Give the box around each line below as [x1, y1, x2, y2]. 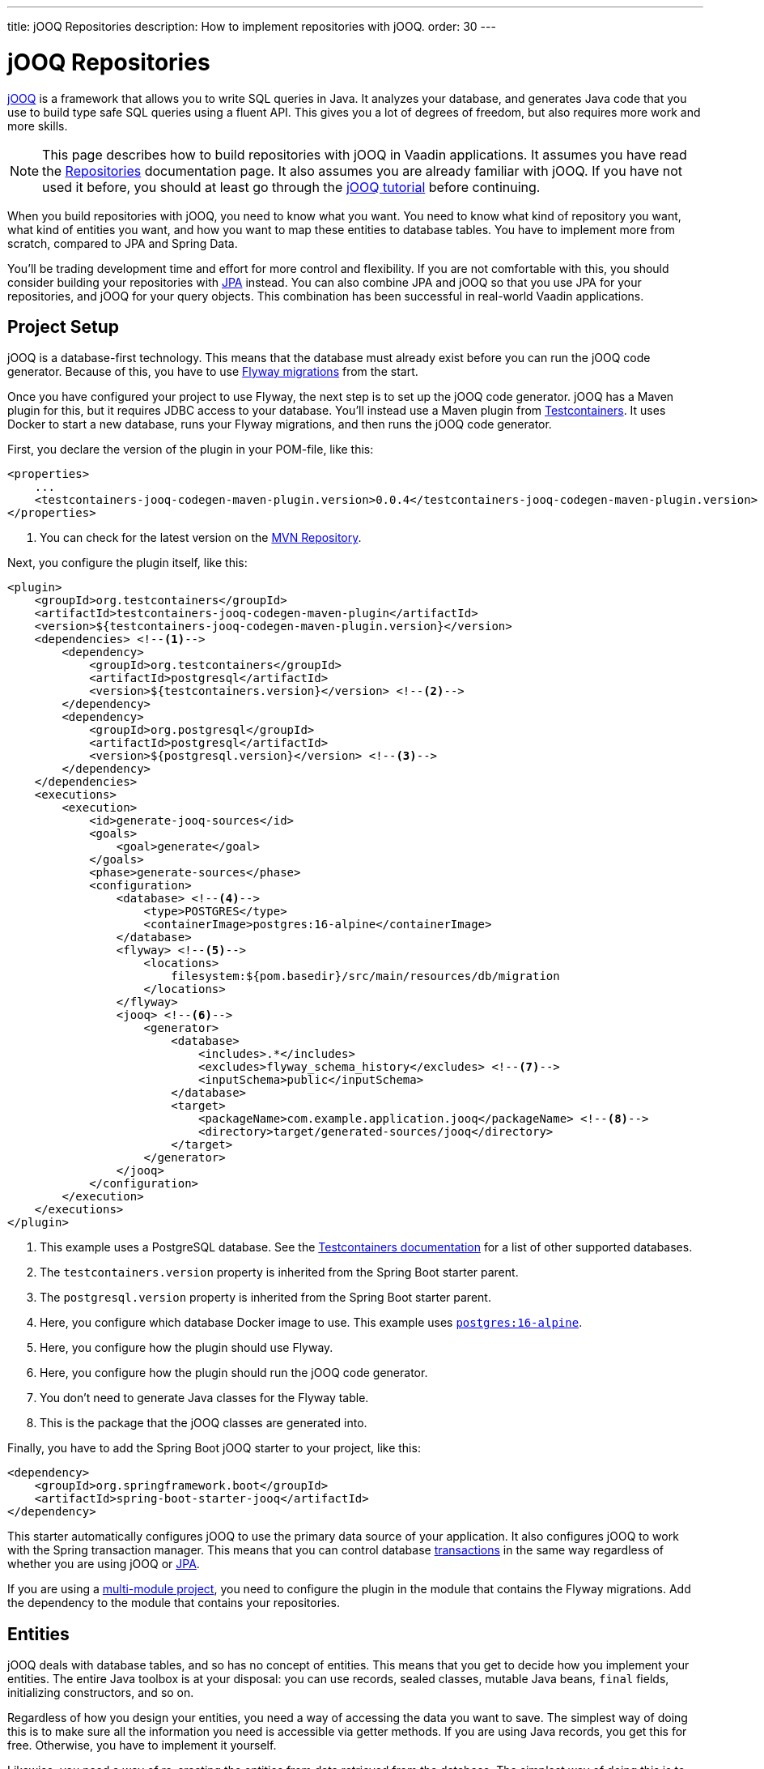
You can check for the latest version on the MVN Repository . [40, 531, 362, 545]
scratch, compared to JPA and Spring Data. [7, 236, 238, 250]
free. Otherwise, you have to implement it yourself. [7, 1738, 277, 1753]
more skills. [7, 118, 68, 133]
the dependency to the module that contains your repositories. [7, 1596, 341, 1610]
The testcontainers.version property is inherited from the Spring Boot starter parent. [40, 1265, 519, 1280]
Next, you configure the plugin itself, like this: [7, 556, 248, 570]
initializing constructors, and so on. [7, 1686, 194, 1700]
